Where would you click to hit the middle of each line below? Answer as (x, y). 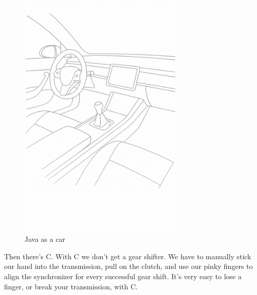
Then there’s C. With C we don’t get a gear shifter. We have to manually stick (128, 256)
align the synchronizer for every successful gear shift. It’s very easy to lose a (123, 276)
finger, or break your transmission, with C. (71, 286)
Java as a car (45, 239)
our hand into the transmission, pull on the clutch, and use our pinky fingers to (128, 266)
